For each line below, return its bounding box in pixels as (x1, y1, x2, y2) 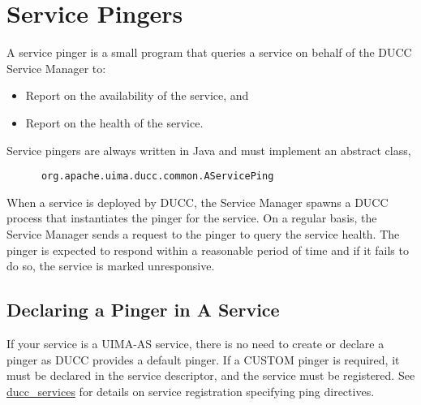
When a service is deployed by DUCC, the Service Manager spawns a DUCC (6, 193, 389, 210)
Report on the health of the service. (25, 114, 204, 131)
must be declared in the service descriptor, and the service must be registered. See (6, 367, 415, 384)
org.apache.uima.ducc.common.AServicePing (41, 170, 274, 183)
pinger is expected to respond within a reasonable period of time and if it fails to (6, 241, 409, 258)
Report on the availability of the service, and (25, 87, 249, 104)
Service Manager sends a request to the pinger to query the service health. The (6, 225, 400, 242)
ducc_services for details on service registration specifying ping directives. (6, 382, 375, 399)
